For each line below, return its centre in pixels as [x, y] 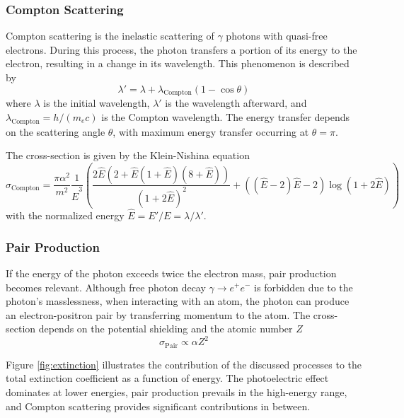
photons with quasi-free [277, 36]
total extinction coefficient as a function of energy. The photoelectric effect [167, 378]
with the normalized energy [65, 215]
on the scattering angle [56, 131]
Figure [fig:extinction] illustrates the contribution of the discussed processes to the [184, 364]
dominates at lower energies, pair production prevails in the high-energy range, [177, 392]
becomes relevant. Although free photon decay [106, 287]
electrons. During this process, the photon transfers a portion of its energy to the [181, 49]
